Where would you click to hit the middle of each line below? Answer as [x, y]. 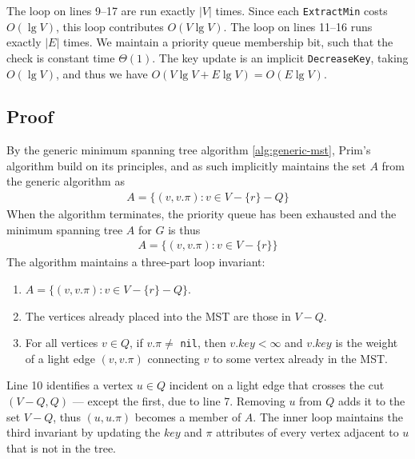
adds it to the [371, 400]
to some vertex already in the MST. [300, 358]
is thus [184, 229]
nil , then [203, 343]
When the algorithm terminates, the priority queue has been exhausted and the [202, 214]
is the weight [367, 343]
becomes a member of [188, 416]
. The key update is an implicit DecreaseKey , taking [280, 57]
